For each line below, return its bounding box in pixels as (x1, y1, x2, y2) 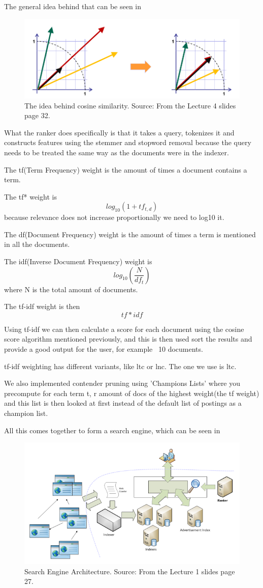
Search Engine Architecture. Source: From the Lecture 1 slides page (24, 566, 235, 576)
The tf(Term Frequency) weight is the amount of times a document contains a (4, 164, 247, 175)
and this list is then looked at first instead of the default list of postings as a (4, 398, 242, 408)
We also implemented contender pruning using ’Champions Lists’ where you (4, 378, 241, 388)
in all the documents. (4, 239, 70, 249)
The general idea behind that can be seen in (4, 1, 142, 11)
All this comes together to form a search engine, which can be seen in (4, 425, 220, 435)
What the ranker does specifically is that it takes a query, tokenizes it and (4, 127, 235, 137)
